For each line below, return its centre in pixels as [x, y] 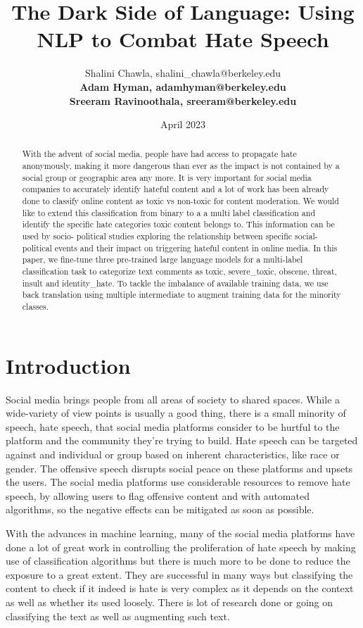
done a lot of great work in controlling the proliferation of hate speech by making [181, 547]
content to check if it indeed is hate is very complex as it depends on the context [180, 588]
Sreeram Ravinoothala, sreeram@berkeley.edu [183, 100]
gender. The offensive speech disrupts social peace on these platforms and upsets [179, 468]
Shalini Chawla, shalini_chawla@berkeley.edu [183, 73]
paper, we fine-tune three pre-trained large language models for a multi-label [163, 259]
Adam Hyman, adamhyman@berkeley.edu [183, 86]
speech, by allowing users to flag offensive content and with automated [158, 495]
